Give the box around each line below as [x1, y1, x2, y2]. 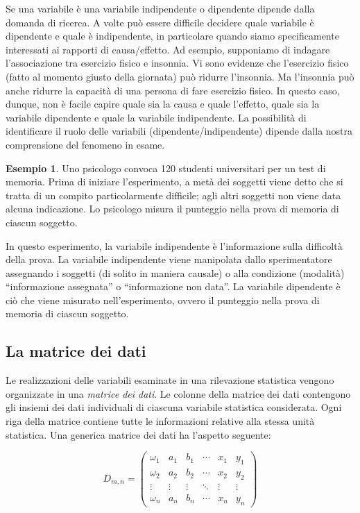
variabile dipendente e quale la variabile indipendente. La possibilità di [6, 110, 307, 124]
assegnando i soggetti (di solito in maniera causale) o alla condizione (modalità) [6, 265, 345, 280]
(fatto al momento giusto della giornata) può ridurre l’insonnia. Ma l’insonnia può [6, 69, 354, 83]
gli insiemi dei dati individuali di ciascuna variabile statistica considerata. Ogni [6, 400, 342, 414]
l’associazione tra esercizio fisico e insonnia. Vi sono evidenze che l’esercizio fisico [6, 56, 349, 70]
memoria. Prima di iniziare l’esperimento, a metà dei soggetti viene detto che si [6, 174, 343, 189]
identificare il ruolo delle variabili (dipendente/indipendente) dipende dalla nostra [6, 124, 353, 138]
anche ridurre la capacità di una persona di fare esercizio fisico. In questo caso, [6, 83, 340, 97]
